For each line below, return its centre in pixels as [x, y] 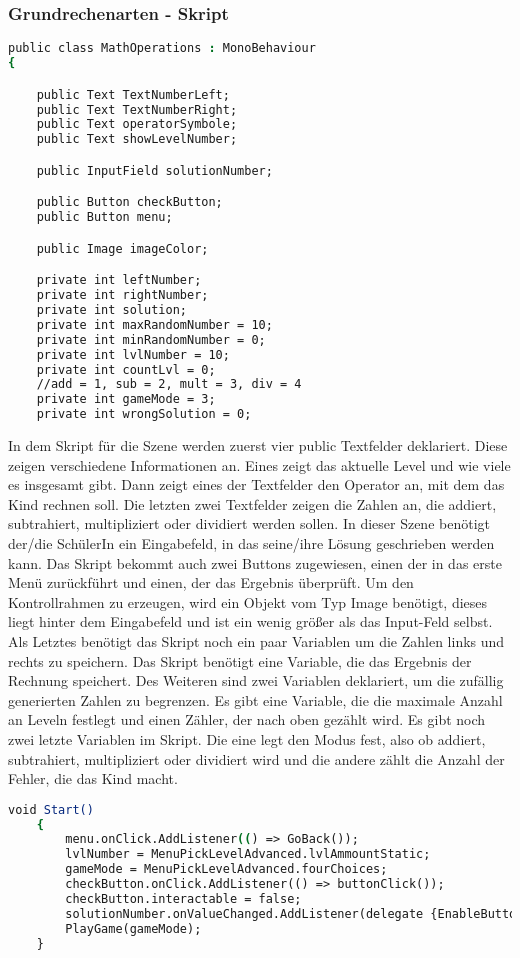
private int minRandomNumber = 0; [151, 339]
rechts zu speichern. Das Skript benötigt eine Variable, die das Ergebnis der [240, 660]
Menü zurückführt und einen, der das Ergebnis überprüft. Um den [211, 582]
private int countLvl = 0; [126, 369]
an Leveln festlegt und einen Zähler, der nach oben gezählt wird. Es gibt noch [247, 719]
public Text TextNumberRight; [137, 109]
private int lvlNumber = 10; [133, 354]
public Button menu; [104, 217]
